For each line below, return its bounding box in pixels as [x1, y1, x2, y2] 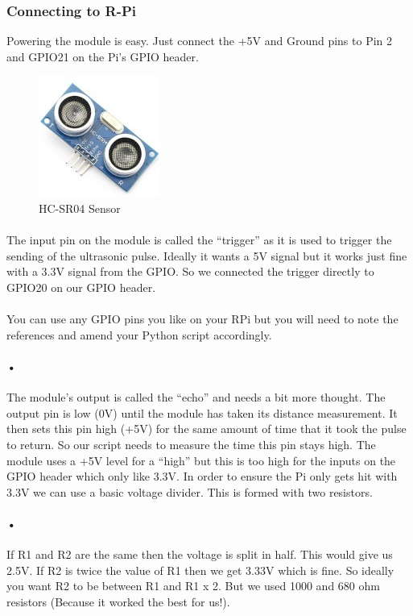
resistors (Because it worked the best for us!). [6, 593, 230, 610]
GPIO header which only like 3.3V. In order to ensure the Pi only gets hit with [6, 468, 398, 485]
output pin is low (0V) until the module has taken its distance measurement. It [6, 404, 398, 421]
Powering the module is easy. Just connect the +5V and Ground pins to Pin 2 [6, 32, 393, 49]
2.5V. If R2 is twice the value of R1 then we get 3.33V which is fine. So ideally [6, 561, 394, 578]
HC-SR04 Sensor [39, 200, 121, 216]
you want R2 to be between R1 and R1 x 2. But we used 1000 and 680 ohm [6, 577, 380, 594]
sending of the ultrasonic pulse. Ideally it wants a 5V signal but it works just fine [6, 247, 407, 264]
